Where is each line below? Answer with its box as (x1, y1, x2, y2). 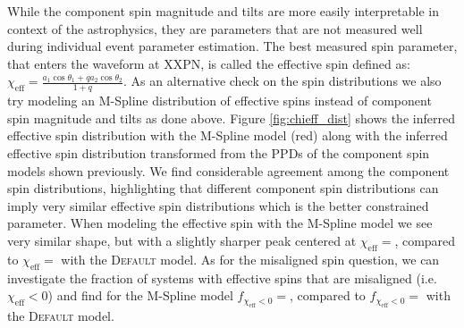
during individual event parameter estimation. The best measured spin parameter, (7, 37, 458, 55)
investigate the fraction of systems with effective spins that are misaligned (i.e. (7, 268, 437, 287)
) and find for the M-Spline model (47, 286, 233, 305)
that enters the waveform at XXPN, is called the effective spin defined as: (7, 54, 410, 72)
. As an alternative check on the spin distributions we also (123, 71, 442, 90)
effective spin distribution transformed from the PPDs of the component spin (7, 143, 430, 162)
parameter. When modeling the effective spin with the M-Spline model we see (7, 214, 433, 232)
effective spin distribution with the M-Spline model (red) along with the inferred (7, 126, 448, 145)
